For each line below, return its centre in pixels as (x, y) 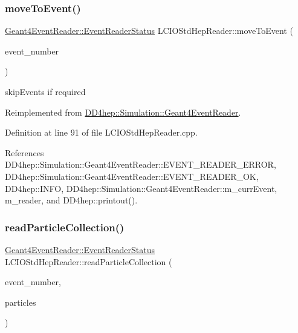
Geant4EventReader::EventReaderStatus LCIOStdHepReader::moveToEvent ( (149, 31)
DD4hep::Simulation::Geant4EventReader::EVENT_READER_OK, (132, 176)
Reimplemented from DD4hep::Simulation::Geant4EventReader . (123, 112)
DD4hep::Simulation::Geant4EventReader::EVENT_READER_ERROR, (141, 164)
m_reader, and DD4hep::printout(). (71, 200)
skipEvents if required (45, 91)
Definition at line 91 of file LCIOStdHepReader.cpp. (101, 132)
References (24, 152)
